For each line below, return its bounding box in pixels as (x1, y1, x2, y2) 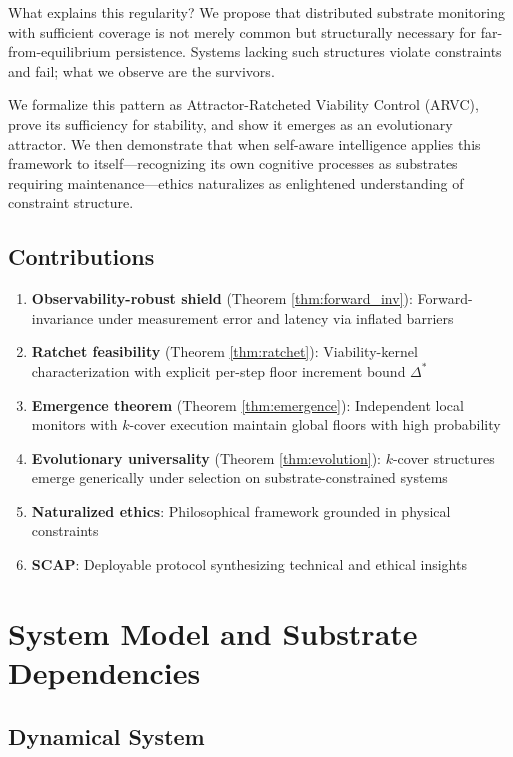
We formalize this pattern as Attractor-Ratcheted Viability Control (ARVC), (8, 94, 479, 115)
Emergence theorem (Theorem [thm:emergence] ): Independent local (31, 394, 464, 415)
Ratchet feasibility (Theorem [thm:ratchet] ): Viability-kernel (31, 341, 418, 362)
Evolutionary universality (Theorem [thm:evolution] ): (31, 447, 381, 468)
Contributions (8, 241, 155, 272)
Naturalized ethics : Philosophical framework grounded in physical (31, 500, 451, 521)
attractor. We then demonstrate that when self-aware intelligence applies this (8, 133, 481, 154)
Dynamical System (8, 720, 205, 751)
